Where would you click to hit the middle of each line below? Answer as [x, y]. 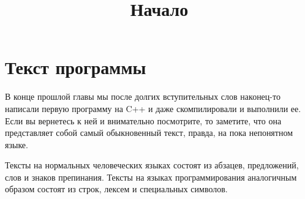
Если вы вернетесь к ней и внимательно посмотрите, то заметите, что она [143, 120]
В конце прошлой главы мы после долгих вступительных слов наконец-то [143, 96]
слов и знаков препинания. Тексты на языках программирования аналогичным [151, 177]
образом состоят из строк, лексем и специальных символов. [116, 189]
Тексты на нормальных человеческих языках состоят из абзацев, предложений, [152, 165]
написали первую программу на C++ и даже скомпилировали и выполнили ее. [153, 108]
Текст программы [76, 67]
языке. [17, 144]
